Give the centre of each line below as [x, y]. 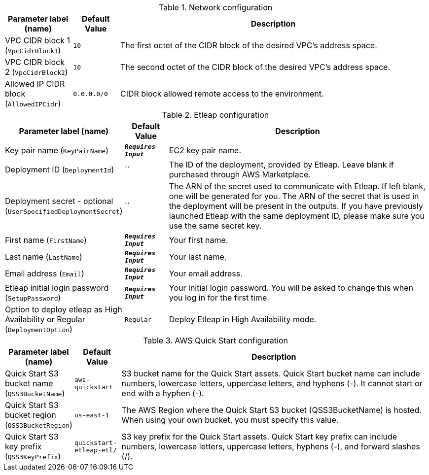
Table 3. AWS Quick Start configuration [215, 340]
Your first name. [198, 240]
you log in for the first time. [219, 298]
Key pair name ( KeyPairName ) [57, 150]
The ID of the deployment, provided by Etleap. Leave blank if [281, 165]
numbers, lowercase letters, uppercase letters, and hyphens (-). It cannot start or [272, 383]
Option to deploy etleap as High [64, 309]
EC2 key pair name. [205, 150]
